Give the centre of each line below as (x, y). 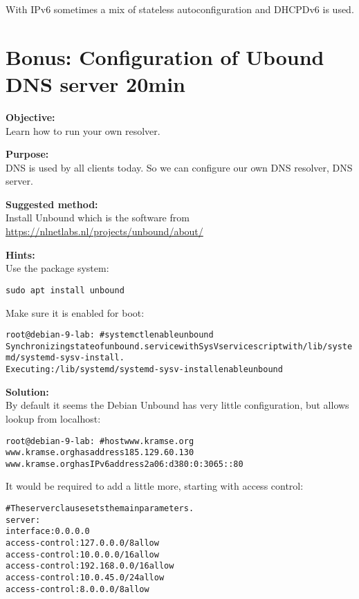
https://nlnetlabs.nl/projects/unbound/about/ (104, 231)
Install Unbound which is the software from (98, 218)
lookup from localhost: (53, 418)
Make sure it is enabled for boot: (75, 312)
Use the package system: (57, 268)
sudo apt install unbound (65, 290)
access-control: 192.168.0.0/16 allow (90, 566)
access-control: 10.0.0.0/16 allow (82, 554)
